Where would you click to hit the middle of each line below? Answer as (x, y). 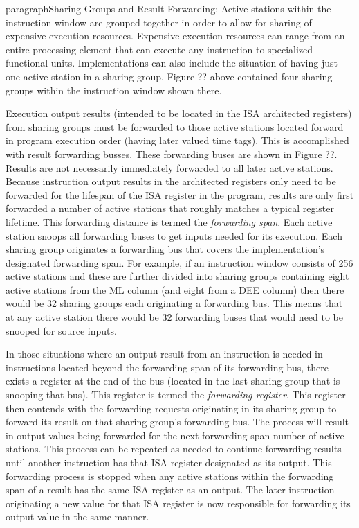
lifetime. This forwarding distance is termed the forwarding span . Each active (169, 221)
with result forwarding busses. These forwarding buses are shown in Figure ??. (172, 153)
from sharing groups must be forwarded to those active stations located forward (175, 126)
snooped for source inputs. (61, 330)
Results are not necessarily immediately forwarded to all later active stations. (169, 167)
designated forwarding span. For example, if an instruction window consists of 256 (179, 262)
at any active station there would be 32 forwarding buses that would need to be (175, 317)
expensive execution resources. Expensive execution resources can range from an (175, 36)
